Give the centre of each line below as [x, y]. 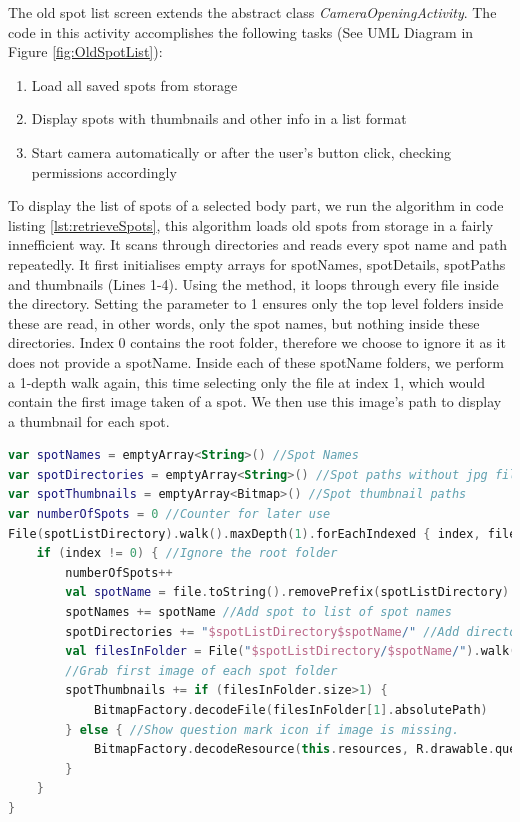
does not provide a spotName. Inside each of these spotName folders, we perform [256, 361]
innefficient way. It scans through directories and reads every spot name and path [258, 244]
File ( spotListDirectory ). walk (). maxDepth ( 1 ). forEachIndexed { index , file [262, 533]
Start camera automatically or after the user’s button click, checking [241, 151]
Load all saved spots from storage [134, 84]
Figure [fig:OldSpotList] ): [85, 51]
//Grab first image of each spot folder [201, 670]
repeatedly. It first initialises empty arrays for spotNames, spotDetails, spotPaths [257, 263]
